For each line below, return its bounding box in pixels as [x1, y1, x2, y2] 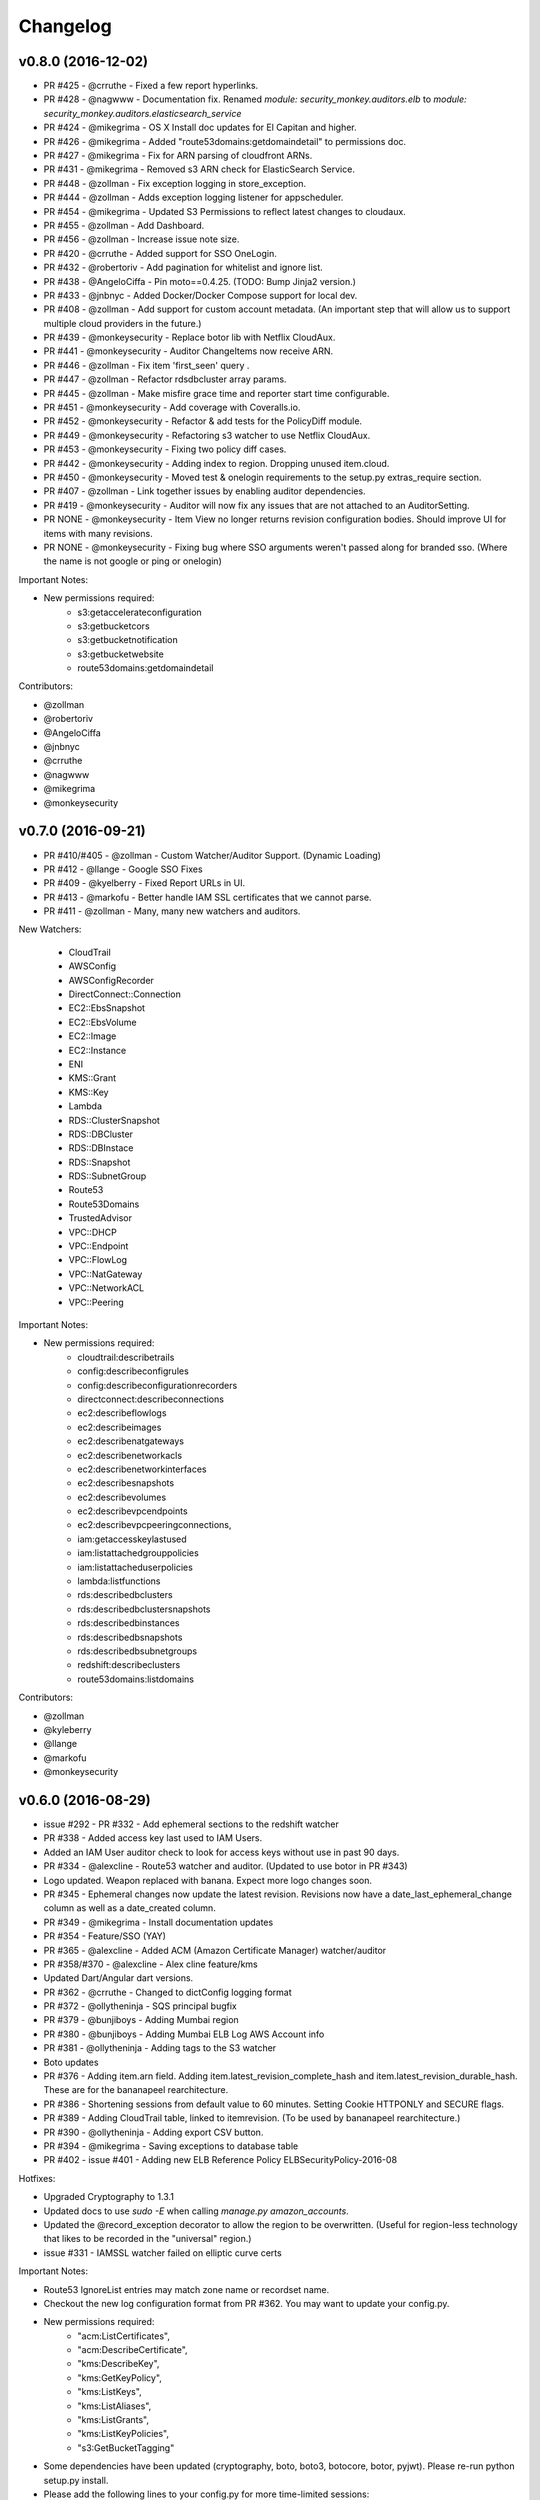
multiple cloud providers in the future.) [43, 317, 202, 329]
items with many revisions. [43, 527, 154, 539]
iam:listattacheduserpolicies [77, 1561, 194, 1573]
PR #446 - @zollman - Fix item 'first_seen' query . [43, 359, 250, 371]
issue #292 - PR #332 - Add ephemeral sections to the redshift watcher [43, 1818, 339, 1830]
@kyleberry [43, 1723, 92, 1735]
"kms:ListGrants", [77, 2414, 150, 2426]
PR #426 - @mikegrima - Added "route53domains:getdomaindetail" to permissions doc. [43, 135, 407, 147]
